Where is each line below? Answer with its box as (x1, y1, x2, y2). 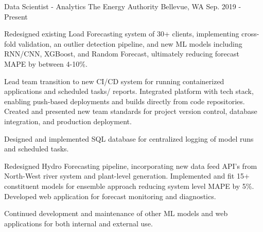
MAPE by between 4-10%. (4, 58, 87, 69)
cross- (241, 28, 259, 39)
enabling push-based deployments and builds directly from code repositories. (4, 95, 245, 106)
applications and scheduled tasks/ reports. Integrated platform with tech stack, (4, 86, 254, 96)
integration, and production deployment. (4, 115, 132, 126)
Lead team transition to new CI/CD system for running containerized (4, 75, 224, 86)
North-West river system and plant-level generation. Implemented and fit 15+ (4, 170, 250, 181)
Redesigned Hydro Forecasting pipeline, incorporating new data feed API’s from (4, 160, 257, 171)
